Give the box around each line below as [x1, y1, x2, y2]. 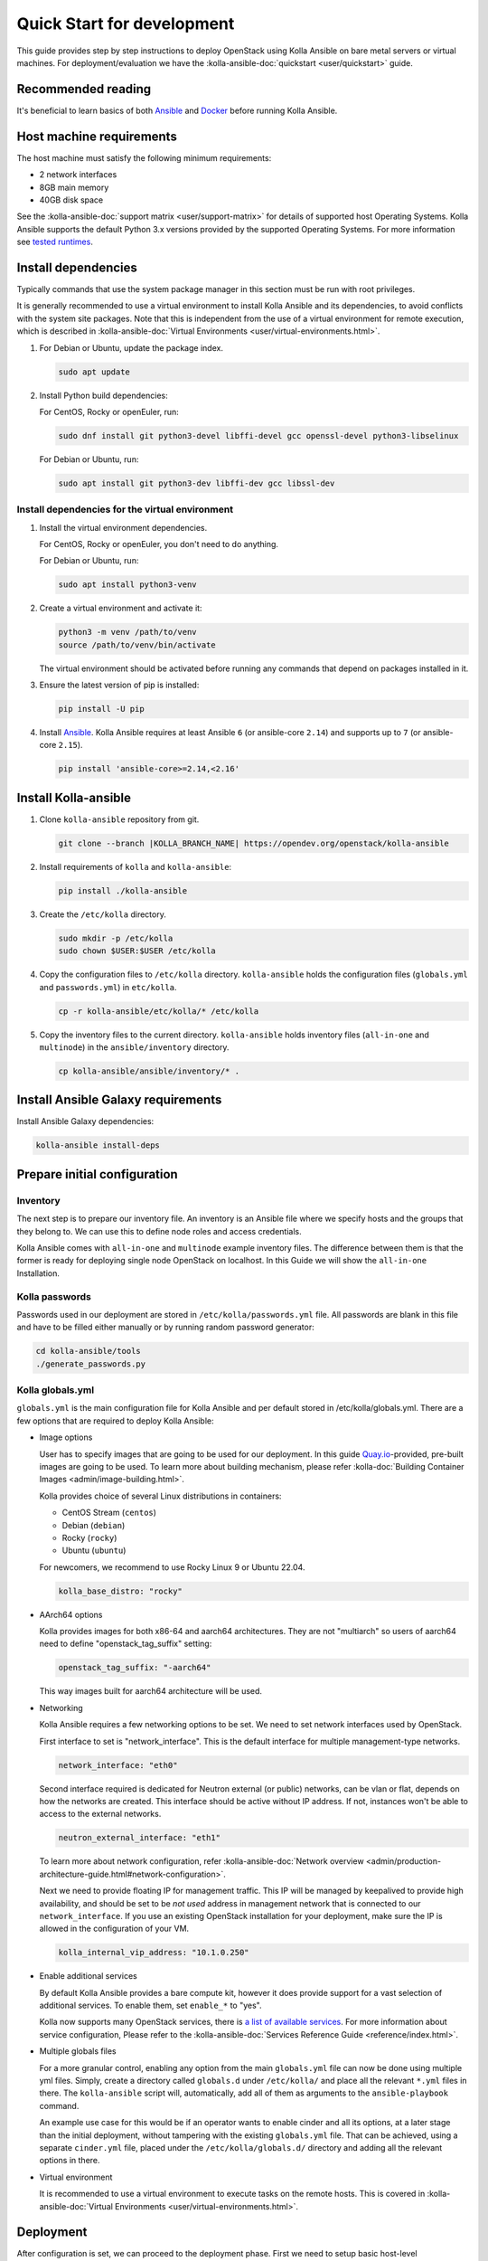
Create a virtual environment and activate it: [39, 602, 202, 614]
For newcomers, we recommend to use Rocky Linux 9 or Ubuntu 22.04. [39, 1561, 305, 1573]
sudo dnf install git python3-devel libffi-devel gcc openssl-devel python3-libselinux [58, 430, 459, 440]
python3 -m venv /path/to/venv [58, 627, 198, 638]
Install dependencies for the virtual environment [16, 503, 234, 516]
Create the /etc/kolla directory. [39, 909, 166, 920]
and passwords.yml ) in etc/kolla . [39, 981, 177, 992]
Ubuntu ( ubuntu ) [61, 1545, 127, 1556]
